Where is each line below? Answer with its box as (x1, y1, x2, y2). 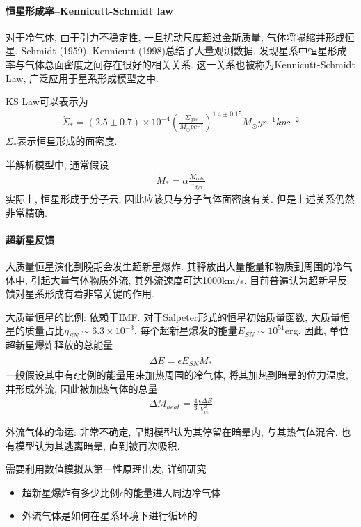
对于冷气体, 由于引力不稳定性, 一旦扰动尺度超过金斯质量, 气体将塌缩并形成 (6, 29, 345, 44)
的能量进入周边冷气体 (123, 485, 221, 499)
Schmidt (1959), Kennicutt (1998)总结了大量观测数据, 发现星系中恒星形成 (21, 43, 347, 58)
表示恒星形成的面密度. (17, 134, 118, 148)
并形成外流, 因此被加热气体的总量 (6, 382, 158, 396)
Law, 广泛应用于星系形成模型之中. (6, 70, 159, 85)
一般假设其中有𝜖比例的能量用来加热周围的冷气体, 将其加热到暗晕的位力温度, (6, 368, 348, 382)
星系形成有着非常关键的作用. (24, 286, 154, 301)
